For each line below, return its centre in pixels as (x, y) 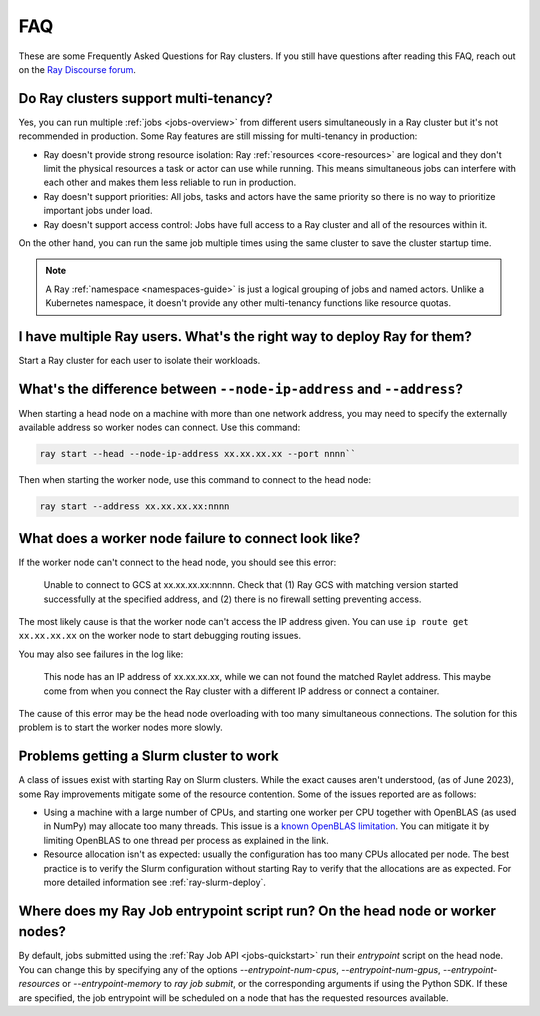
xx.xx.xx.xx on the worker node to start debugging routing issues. (160, 636)
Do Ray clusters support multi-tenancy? (146, 98)
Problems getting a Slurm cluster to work (148, 756)
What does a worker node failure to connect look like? (189, 538)
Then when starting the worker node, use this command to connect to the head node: (195, 480)
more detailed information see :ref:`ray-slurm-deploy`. (155, 882)
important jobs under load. (98, 211)
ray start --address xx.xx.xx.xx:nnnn (134, 506)
